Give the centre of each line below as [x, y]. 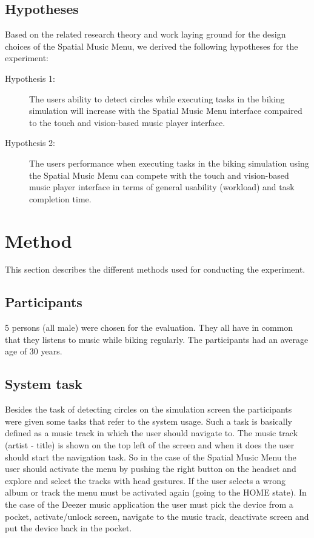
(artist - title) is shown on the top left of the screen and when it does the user [150, 445]
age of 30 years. [34, 351]
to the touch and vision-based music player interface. [127, 122]
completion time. [60, 198]
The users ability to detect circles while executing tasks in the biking [157, 98]
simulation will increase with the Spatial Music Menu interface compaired [166, 111]
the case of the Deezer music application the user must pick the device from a [149, 504]
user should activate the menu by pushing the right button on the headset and [151, 469]
